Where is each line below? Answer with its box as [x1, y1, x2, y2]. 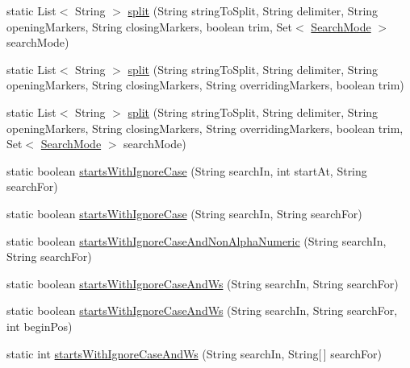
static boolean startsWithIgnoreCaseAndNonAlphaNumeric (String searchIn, [6, 232, 387, 249]
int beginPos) [6, 317, 73, 334]
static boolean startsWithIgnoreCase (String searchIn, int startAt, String [6, 162, 367, 179]
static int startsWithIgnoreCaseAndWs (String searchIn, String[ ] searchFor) [6, 345, 382, 362]
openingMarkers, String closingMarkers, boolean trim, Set [6, 18, 293, 35]
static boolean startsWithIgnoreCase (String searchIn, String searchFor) [6, 205, 362, 221]
